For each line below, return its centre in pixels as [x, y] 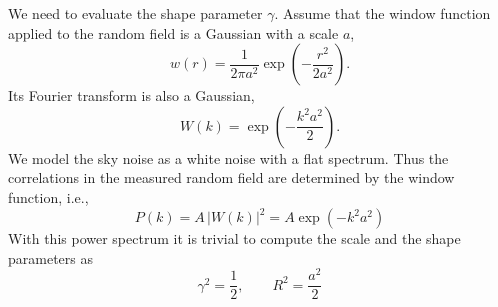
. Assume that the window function [382, 13]
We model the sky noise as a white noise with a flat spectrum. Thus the [228, 157]
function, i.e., [48, 196]
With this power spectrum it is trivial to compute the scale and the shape [234, 238]
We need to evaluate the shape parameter [135, 13]
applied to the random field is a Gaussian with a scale [173, 32]
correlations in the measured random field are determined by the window [231, 177]
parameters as [50, 257]
